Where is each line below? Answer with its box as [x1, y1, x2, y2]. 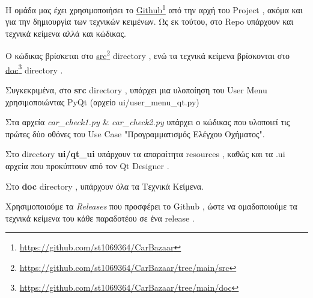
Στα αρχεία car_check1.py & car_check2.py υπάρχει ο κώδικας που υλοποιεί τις [5, 116, 290, 128]
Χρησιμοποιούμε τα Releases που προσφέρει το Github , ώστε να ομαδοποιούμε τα [5, 200, 297, 213]
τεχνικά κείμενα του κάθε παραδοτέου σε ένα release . [5, 211, 195, 224]
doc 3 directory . [5, 61, 63, 76]
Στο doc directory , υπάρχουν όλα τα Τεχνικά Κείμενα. [5, 179, 204, 192]
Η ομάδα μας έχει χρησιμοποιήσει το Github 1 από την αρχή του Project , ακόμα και [5, 2, 303, 16]
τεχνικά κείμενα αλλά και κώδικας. [5, 26, 126, 39]
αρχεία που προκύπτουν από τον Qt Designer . [5, 159, 169, 172]
